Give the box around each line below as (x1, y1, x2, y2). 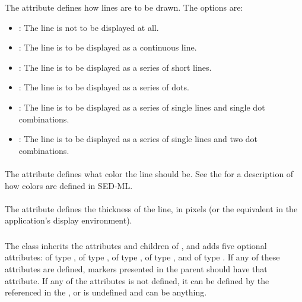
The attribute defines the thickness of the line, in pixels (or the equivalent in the (5, 202, 298, 215)
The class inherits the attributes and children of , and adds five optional (5, 239, 267, 251)
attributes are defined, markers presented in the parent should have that (5, 263, 268, 275)
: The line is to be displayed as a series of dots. (18, 81, 189, 93)
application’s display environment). (5, 214, 132, 227)
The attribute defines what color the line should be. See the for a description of (5, 167, 294, 180)
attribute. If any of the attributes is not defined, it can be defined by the (5, 274, 269, 287)
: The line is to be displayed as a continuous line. (18, 41, 197, 54)
